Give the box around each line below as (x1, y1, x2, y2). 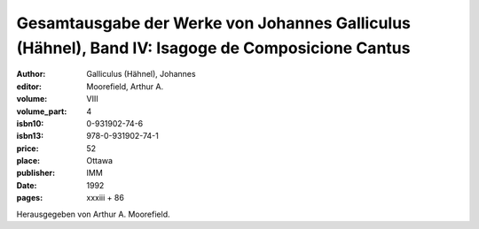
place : (16, 156, 41, 166)
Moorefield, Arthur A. (86, 80, 164, 92)
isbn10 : (16, 118, 44, 128)
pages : (16, 193, 43, 203)
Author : (16, 69, 46, 80)
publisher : (16, 168, 56, 179)
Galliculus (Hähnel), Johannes (86, 69, 196, 80)
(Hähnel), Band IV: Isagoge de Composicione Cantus (16, 38, 411, 57)
